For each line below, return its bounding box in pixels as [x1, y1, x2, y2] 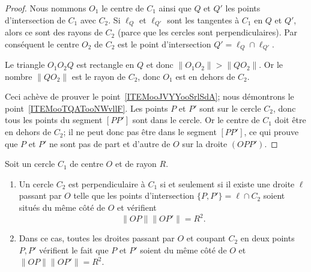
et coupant [186, 232, 226, 244]
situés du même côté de [19, 201, 106, 214]
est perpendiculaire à [68, 177, 145, 190]
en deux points [240, 232, 295, 244]
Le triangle [5, 58, 45, 71]
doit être [274, 113, 306, 126]
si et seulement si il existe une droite [160, 177, 295, 190]
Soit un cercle [5, 157, 55, 170]
